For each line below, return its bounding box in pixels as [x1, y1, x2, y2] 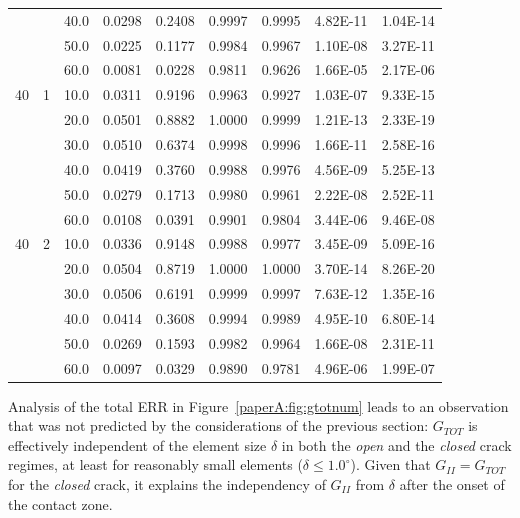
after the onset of [399, 474, 505, 495]
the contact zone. [8, 493, 113, 514]
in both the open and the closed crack [281, 434, 512, 455]
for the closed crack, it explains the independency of [8, 474, 326, 495]
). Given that [350, 454, 431, 475]
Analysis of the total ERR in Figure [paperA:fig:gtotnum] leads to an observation [8, 395, 509, 416]
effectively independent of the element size [8, 434, 267, 455]
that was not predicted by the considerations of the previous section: [8, 415, 429, 436]
